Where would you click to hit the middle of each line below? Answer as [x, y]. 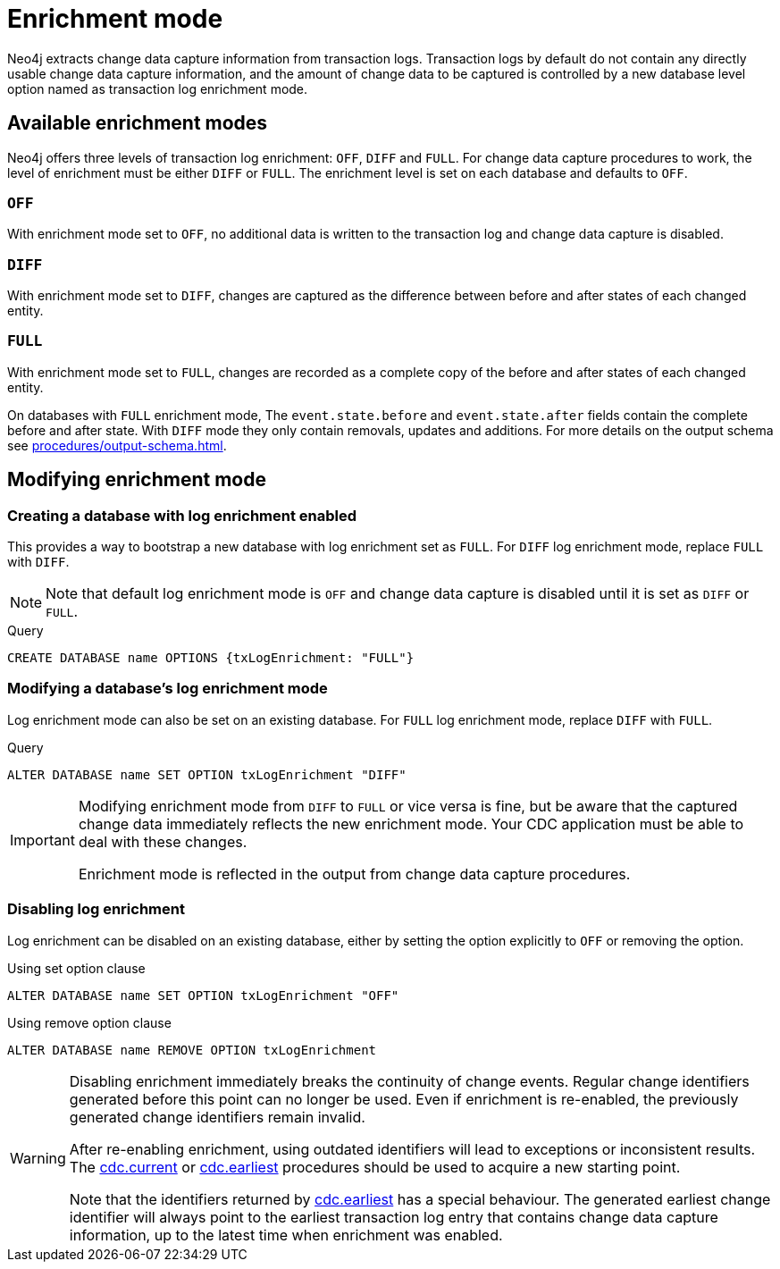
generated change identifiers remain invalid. [217, 1117]
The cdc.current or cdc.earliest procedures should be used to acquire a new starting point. [375, 1167]
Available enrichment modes [138, 123]
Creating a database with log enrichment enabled [182, 515]
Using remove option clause [89, 1022]
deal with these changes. [163, 841]
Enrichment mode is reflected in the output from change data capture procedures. [354, 874]
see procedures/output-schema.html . [117, 445]
